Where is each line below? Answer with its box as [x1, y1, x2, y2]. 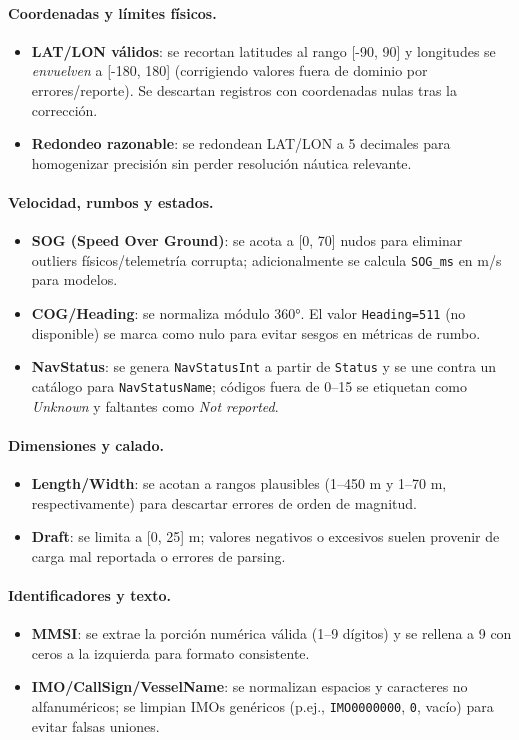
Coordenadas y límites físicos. [8, 2, 217, 23]
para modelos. [31, 269, 118, 290]
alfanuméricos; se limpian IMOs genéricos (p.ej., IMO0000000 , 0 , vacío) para [31, 695, 494, 716]
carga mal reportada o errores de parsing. [31, 545, 286, 566]
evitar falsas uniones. [31, 715, 160, 736]
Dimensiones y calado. [8, 434, 165, 455]
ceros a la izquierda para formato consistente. [31, 642, 310, 663]
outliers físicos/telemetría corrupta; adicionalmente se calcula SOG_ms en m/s [31, 249, 502, 270]
